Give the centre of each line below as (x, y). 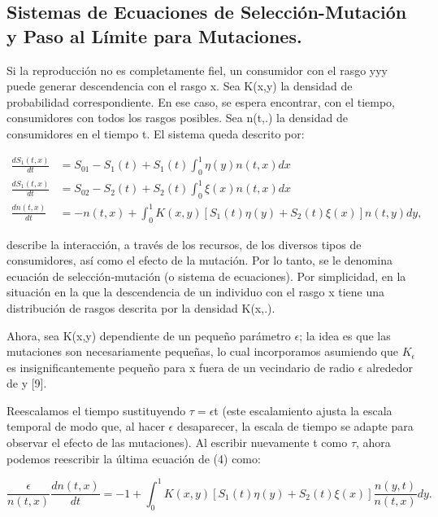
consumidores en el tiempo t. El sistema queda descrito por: (156, 133)
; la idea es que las (345, 335)
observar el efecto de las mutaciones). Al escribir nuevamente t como (177, 443)
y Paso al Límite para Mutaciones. (154, 35)
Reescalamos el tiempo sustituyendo (96, 410)
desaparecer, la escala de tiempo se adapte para (295, 426)
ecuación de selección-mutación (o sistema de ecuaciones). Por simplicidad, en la (206, 276)
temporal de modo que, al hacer (86, 426)
